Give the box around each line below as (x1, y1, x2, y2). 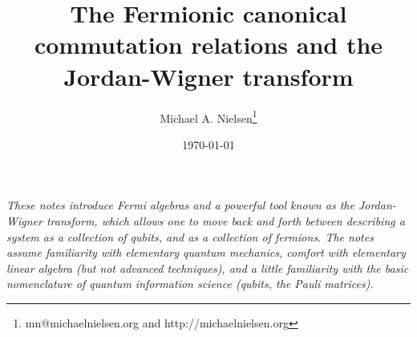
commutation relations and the (34, 28, 383, 61)
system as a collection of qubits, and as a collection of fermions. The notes (6, 228, 374, 245)
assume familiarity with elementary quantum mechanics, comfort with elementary (6, 244, 406, 261)
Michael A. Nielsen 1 (160, 107, 257, 126)
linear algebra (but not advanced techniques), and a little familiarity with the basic (6, 259, 409, 276)
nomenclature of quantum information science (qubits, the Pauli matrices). (6, 275, 374, 292)
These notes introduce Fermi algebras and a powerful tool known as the (6, 197, 354, 213)
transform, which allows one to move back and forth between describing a (46, 212, 405, 229)
